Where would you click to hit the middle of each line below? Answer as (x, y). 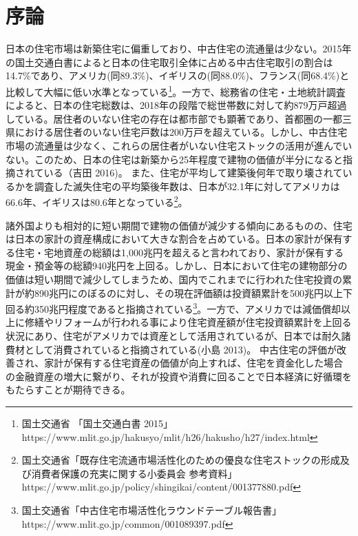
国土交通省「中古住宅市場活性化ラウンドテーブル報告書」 (151, 509)
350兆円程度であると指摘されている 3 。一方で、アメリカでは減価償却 (188, 308)
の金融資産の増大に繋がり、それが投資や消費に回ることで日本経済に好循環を (179, 376)
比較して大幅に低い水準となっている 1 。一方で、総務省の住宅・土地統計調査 (176, 90)
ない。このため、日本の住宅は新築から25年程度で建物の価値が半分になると (174, 159)
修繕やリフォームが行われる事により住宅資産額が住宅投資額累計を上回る (188, 322)
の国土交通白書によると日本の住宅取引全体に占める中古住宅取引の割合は (169, 62)
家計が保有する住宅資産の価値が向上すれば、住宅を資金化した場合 (194, 363)
